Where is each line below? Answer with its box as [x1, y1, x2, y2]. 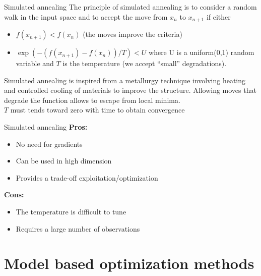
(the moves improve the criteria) [83, 29, 182, 39]
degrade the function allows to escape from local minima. [4, 94, 180, 105]
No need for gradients [16, 138, 83, 149]
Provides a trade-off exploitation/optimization [16, 172, 158, 183]
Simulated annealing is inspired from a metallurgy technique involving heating [4, 75, 246, 85]
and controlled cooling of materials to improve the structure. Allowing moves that [4, 85, 256, 95]
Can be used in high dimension [16, 155, 112, 166]
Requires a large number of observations [16, 223, 140, 234]
